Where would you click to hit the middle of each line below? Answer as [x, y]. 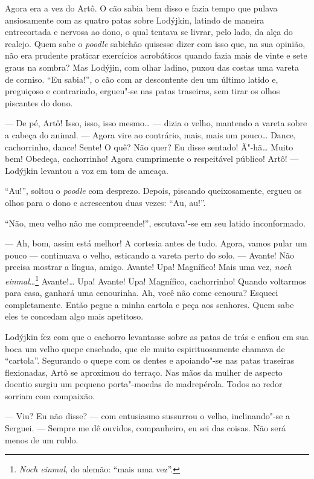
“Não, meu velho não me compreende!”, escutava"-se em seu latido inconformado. [155, 223]
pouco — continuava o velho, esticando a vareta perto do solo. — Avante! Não [149, 255]
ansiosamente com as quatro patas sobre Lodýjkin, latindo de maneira [135, 20]
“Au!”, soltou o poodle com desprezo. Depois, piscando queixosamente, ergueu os [153, 191]
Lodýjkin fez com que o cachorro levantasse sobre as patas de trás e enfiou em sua [157, 336]
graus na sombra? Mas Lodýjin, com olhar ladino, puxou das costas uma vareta [152, 67]
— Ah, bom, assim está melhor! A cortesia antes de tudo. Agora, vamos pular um [156, 243]
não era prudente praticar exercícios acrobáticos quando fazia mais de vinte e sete [156, 55]
